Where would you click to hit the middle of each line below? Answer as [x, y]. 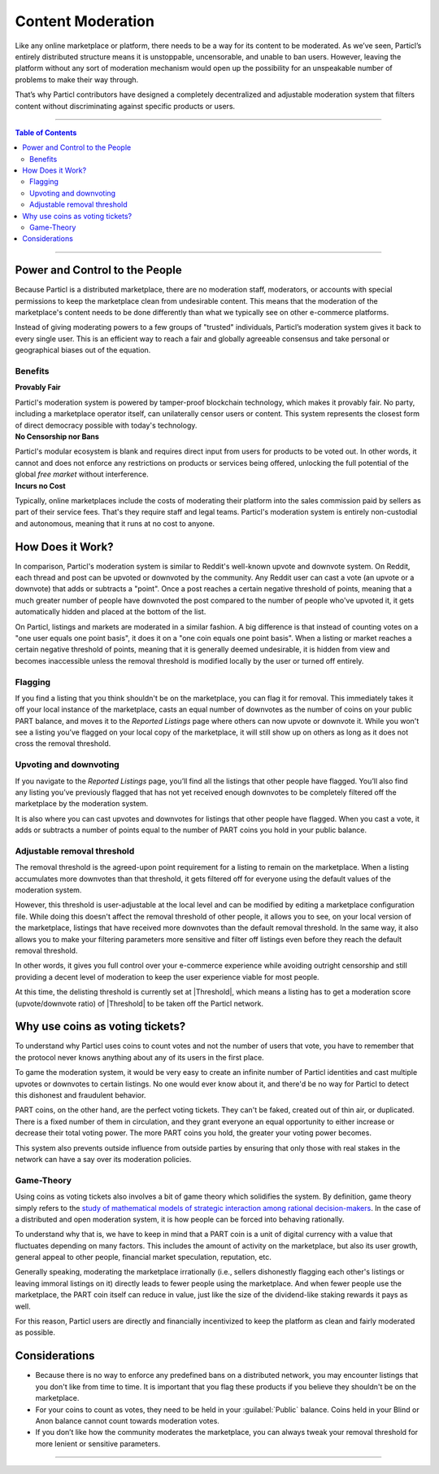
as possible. [35, 1332]
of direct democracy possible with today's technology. [106, 425]
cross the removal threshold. [63, 744]
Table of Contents [46, 132]
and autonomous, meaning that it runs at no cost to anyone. [115, 523]
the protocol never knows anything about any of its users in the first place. [139, 1057]
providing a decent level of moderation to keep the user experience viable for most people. [167, 976]
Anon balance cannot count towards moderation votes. [127, 1420]
